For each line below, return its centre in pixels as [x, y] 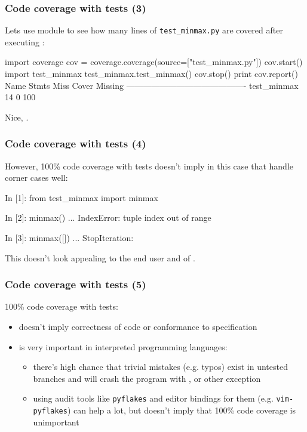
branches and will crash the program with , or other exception [147, 378]
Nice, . [17, 117]
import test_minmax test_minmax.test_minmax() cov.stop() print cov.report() [151, 74]
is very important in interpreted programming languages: [123, 346]
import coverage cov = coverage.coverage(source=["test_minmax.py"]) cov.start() [154, 62]
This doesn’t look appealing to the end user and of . [100, 257]
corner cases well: [36, 178]
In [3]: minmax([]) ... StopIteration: [69, 238]
